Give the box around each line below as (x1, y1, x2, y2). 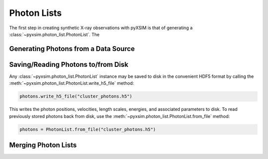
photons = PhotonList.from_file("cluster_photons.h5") (19, 126, 156, 132)
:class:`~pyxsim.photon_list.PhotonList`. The (9, 31, 100, 37)
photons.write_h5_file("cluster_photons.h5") (19, 94, 133, 99)
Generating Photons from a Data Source (9, 45, 135, 53)
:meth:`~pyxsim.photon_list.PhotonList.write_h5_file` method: (9, 80, 134, 86)
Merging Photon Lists (9, 141, 77, 149)
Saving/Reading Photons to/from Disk (9, 60, 129, 69)
